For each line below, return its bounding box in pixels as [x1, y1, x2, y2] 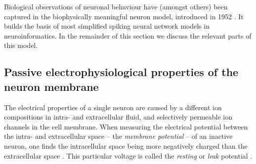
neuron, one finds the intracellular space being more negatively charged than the [4, 140, 248, 151]
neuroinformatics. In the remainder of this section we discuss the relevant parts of [4, 30, 252, 41]
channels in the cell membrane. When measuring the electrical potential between [4, 121, 248, 131]
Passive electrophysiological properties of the [4, 64, 239, 80]
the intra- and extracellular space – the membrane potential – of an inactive [4, 131, 233, 141]
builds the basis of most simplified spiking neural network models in [4, 21, 210, 31]
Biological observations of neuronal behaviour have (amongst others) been [4, 1, 228, 11]
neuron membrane [4, 79, 99, 94]
